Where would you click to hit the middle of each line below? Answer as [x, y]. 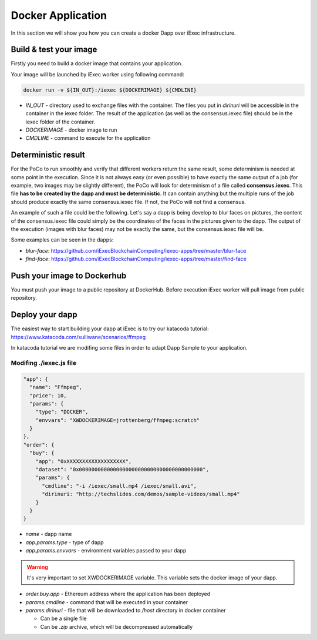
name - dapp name [49, 534]
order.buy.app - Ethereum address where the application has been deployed [118, 594]
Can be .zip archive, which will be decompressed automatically [117, 626]
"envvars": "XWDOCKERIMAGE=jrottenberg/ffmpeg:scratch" [118, 420]
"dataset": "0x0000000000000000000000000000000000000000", [122, 470]
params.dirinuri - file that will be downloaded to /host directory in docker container [126, 611]
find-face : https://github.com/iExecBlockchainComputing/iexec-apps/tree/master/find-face [136, 259]
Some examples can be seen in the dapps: [62, 240]
